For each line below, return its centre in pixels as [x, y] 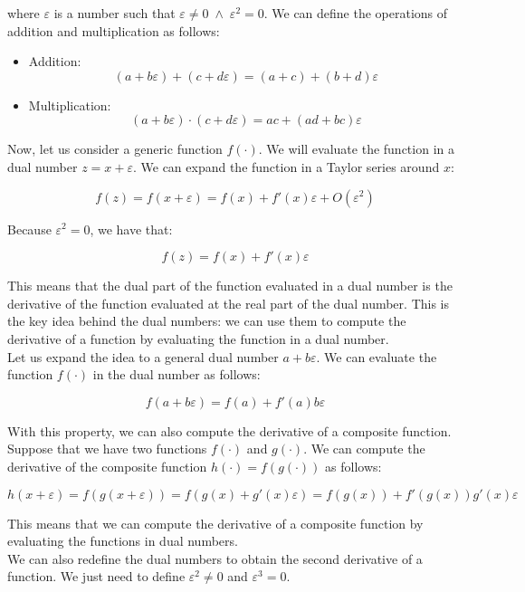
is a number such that [115, 13]
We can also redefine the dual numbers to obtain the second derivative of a [215, 558]
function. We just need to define [96, 576]
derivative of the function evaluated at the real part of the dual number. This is [228, 303]
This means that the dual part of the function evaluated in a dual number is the [230, 286]
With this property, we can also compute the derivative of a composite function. [229, 430]
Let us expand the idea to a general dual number [143, 356]
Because [29, 229]
